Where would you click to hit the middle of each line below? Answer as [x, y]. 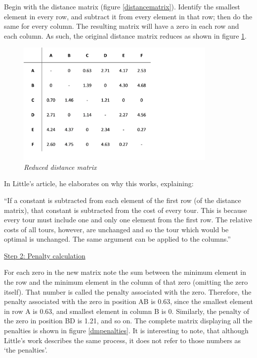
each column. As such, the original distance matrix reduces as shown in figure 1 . [125, 35]
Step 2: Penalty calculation [45, 255]
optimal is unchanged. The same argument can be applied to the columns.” [117, 239]
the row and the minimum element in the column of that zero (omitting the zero [126, 282]
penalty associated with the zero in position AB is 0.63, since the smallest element [128, 301]
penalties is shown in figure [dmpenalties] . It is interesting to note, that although [126, 331]
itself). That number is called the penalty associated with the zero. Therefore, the [128, 291]
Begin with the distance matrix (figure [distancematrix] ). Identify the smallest [122, 6]
